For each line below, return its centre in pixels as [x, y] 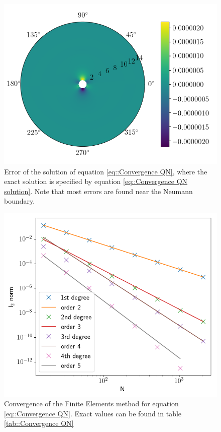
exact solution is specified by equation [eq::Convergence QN [96, 181]
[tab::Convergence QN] [39, 423]
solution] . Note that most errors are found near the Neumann [98, 191]
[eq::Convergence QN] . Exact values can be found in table [93, 413]
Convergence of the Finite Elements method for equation [91, 404]
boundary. [20, 201]
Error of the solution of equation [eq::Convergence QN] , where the [106, 171]
